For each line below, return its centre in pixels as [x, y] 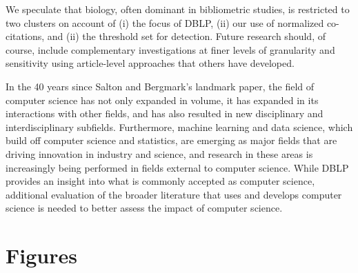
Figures [41, 255]
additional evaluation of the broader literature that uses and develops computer [174, 194]
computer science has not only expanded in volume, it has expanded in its [162, 100]
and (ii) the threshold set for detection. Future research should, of [186, 36]
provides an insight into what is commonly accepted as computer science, [160, 181]
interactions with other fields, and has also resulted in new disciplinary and [165, 113]
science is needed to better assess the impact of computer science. [144, 208]
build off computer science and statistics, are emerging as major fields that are [171, 140]
